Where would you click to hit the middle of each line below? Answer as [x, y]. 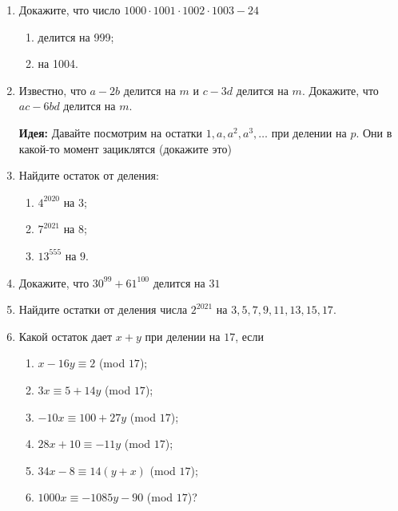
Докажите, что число [70, 10]
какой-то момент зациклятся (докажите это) [125, 148]
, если [250, 336]
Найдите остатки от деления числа [103, 309]
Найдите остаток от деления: [89, 175]
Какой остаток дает [66, 336]
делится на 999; [76, 36]
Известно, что [52, 90]
